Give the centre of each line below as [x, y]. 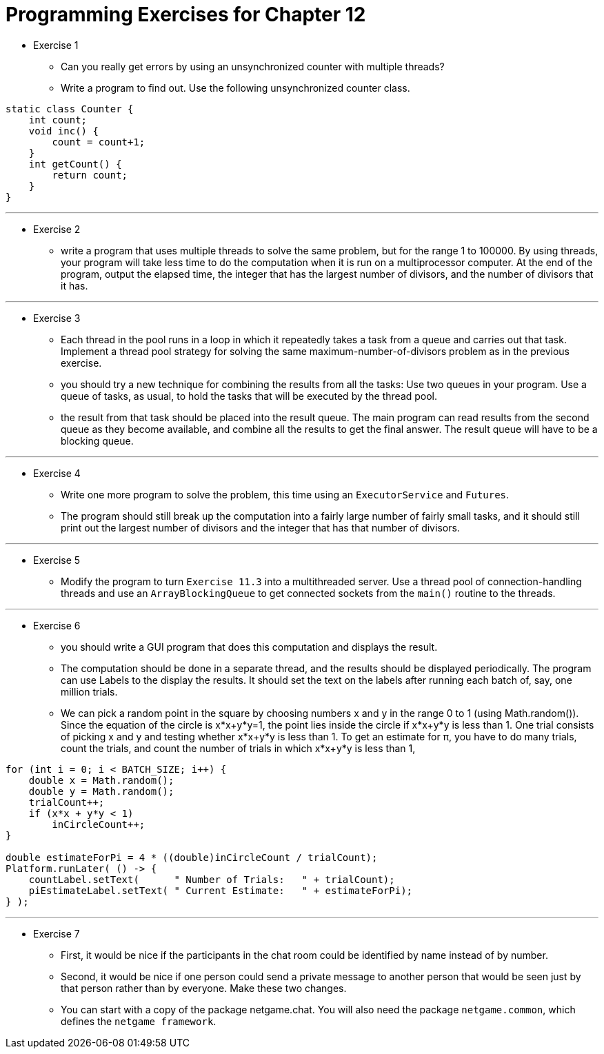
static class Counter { [70, 109]
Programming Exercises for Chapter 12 [186, 14]
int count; [58, 120]
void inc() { [63, 131]
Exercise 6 [57, 625]
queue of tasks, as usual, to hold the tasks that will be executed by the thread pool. [249, 396]
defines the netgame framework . [139, 1021]
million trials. [89, 691]
